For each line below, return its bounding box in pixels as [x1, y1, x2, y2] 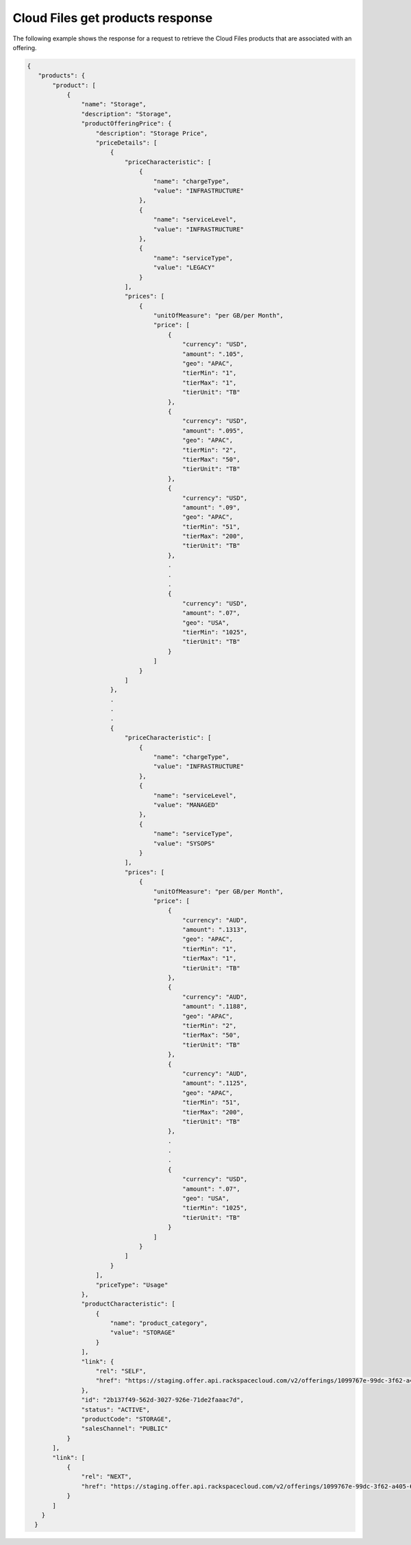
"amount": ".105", [182, 350, 245, 358]
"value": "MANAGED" [153, 801, 219, 809]
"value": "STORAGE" [110, 1329, 176, 1337]
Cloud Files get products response [12, 10, 213, 25]
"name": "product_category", [110, 1319, 208, 1327]
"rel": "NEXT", [81, 1473, 133, 1481]
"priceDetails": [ [95, 139, 158, 147]
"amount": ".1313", [182, 926, 248, 934]
